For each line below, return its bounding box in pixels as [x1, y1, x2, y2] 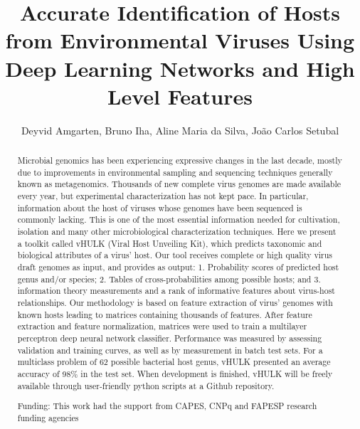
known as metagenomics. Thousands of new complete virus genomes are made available [17, 178, 342, 190]
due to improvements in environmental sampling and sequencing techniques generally [17, 166, 333, 178]
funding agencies [17, 411, 79, 423]
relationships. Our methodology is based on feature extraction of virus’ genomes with [17, 296, 333, 308]
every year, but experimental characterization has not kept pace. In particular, [17, 190, 309, 202]
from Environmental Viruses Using [5, 26, 355, 55]
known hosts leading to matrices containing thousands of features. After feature [17, 308, 312, 320]
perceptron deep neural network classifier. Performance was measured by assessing [17, 332, 322, 344]
